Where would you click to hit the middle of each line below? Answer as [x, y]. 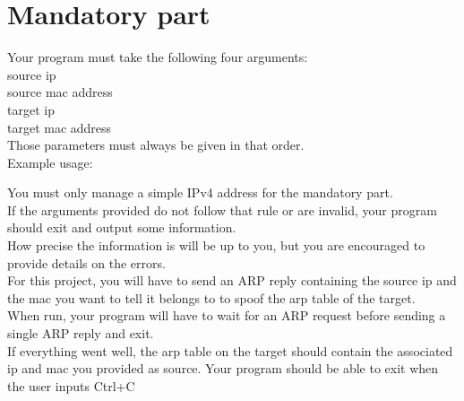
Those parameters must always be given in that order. [156, 145]
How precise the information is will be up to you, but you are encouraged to [216, 245]
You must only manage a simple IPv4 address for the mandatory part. [200, 192]
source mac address [60, 92]
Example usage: [50, 162]
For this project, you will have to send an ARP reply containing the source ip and [232, 280]
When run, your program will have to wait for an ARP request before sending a [227, 315]
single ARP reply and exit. [81, 333]
